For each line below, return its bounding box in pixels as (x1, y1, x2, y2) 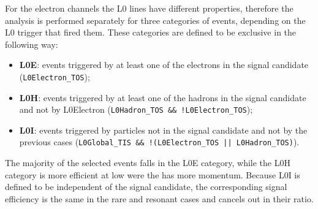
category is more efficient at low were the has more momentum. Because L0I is (5, 168, 300, 181)
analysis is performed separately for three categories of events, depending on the (5, 13, 306, 26)
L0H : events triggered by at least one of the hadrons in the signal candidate (19, 91, 306, 104)
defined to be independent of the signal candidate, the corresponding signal (5, 180, 287, 193)
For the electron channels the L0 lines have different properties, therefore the (5, 2, 293, 14)
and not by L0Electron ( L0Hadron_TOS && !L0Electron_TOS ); (19, 103, 253, 116)
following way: (5, 37, 58, 50)
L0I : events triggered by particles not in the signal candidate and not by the (19, 123, 308, 136)
